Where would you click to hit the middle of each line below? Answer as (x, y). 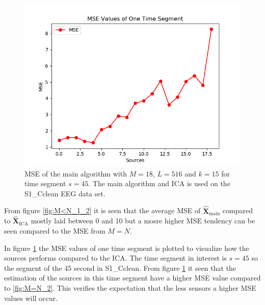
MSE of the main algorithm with (76, 173)
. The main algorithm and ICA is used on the (159, 183)
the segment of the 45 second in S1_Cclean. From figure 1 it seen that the (120, 268)
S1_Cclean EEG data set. (65, 193)
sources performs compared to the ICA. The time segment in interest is (115, 258)
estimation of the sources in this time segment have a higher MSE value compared (132, 278)
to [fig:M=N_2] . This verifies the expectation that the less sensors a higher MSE (130, 287)
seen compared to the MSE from (55, 231)
